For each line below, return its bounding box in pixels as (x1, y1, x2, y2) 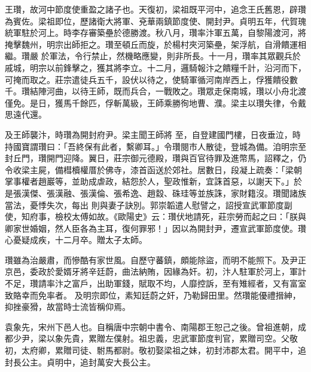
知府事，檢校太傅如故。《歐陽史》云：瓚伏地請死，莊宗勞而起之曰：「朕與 (21, 210, 306, 223)
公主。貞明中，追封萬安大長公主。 (21, 355, 155, 368)
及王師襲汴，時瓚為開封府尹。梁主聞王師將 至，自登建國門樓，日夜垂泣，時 (5, 128, 301, 140)
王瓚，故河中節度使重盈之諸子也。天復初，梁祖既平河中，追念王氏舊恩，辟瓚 (5, 3, 306, 15)
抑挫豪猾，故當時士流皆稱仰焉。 (5, 300, 130, 313)
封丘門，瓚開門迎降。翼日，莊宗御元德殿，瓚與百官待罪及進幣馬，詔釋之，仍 (5, 152, 306, 164)
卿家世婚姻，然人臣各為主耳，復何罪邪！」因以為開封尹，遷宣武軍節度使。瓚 (5, 222, 306, 234)
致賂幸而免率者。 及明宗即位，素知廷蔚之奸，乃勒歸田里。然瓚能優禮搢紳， (5, 288, 301, 301)
